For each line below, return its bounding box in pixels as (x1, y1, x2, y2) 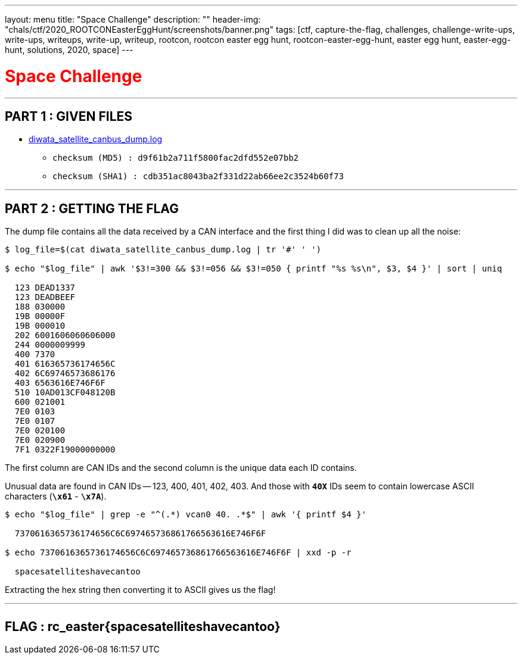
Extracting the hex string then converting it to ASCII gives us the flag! (5, 585, 276, 595)
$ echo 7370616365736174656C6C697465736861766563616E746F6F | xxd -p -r (5, 548, 352, 558)
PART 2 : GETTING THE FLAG (5, 201, 179, 216)
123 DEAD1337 (14, 283, 76, 293)
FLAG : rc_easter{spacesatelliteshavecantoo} (5, 619, 281, 634)
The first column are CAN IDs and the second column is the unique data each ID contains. (5, 463, 357, 473)
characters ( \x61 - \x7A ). (5, 491, 107, 502)
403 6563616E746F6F (14, 378, 105, 388)
